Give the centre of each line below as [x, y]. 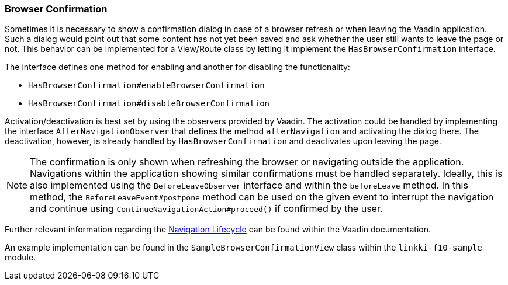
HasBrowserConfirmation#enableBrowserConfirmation [146, 86]
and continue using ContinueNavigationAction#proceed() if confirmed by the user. [206, 209]
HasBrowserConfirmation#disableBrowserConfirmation [149, 104]
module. [20, 258]
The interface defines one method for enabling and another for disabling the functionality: [177, 67]
